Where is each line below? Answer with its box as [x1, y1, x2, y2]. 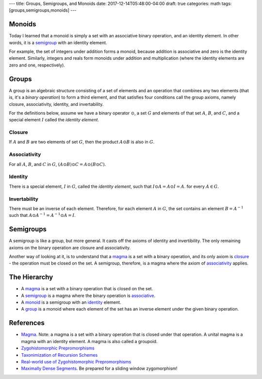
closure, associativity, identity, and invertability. [9, 101, 104, 107]
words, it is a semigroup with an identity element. [9, 39, 107, 46]
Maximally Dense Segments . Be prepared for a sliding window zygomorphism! [21, 365, 178, 371]
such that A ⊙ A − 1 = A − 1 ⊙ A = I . [9, 212, 76, 218]
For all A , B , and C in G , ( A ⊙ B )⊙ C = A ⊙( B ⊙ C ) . [9, 161, 106, 167]
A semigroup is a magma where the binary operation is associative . [21, 293, 155, 298]
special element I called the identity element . [9, 117, 99, 123]
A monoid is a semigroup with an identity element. [21, 299, 121, 305]
